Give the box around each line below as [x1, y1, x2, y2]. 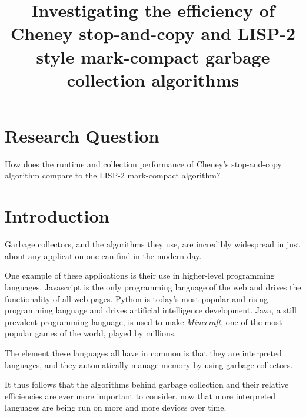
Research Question [5, 123, 159, 147]
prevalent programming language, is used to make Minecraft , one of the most [5, 315, 282, 327]
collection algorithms [66, 67, 240, 91]
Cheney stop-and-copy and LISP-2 [11, 21, 295, 45]
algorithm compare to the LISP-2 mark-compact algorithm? [5, 169, 221, 181]
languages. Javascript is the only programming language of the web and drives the [5, 280, 301, 293]
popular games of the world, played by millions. [5, 327, 177, 339]
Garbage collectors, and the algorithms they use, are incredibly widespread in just [5, 238, 301, 250]
